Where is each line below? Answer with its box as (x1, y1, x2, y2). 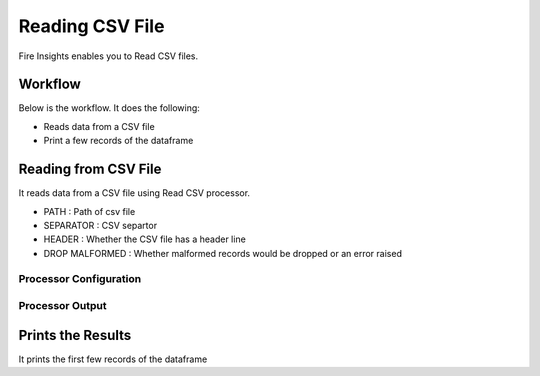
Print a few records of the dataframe (43, 135, 194, 147)
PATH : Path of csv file (43, 205, 136, 217)
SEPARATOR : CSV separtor (43, 219, 158, 231)
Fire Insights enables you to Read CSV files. (18, 50, 199, 62)
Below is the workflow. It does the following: (18, 102, 200, 114)
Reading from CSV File (18, 161, 162, 178)
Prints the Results (18, 326, 132, 344)
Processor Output (18, 299, 107, 313)
